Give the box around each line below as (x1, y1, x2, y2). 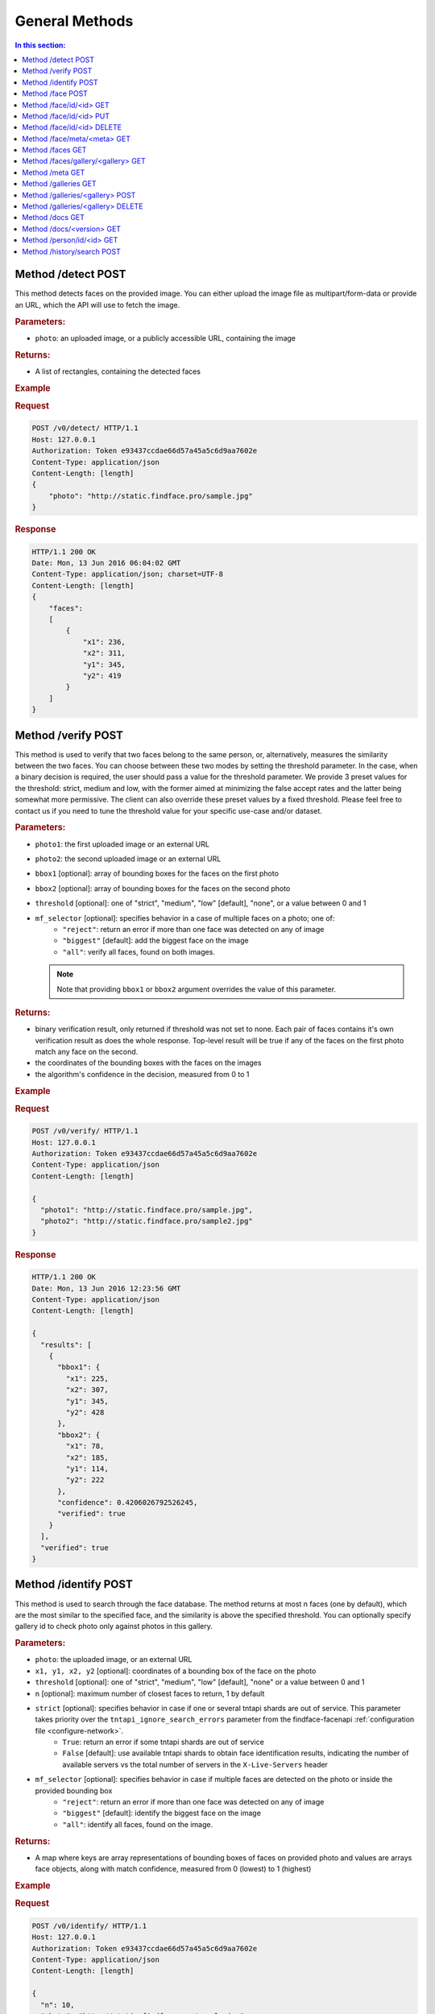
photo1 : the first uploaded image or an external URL (35, 839, 209, 849)
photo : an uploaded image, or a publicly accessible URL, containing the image (35, 333, 296, 342)
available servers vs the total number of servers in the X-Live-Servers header (62, 1759, 328, 1769)
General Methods (14, 12, 134, 30)
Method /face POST (22, 89, 89, 98)
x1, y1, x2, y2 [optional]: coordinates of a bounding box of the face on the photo (35, 1666, 317, 1676)
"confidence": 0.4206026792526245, (57, 1498, 198, 1507)
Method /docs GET (22, 213, 85, 222)
